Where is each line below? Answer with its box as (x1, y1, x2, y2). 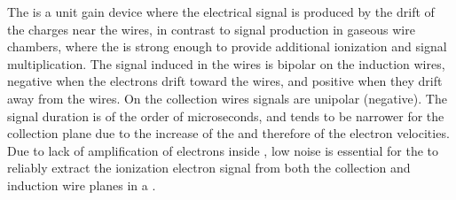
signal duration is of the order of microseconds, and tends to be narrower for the (7, 106, 444, 125)
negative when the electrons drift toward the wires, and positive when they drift (7, 72, 443, 90)
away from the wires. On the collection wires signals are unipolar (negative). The (7, 88, 447, 107)
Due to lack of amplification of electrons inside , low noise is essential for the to (7, 141, 439, 159)
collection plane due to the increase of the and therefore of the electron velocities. (7, 124, 450, 142)
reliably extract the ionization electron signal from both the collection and (7, 158, 411, 177)
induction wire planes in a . (7, 175, 156, 194)
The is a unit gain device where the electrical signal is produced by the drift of (7, 3, 435, 20)
